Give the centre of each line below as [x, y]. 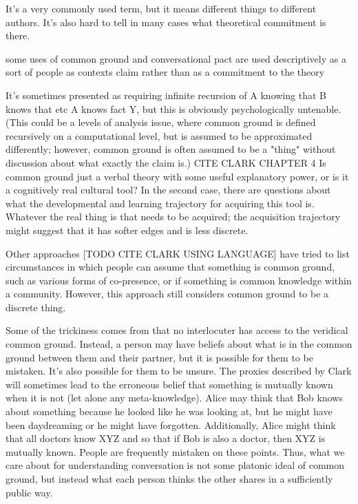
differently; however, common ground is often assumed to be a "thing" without [171, 149]
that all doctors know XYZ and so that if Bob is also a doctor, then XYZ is [166, 438]
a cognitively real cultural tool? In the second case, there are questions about [168, 190]
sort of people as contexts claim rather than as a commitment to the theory [165, 72]
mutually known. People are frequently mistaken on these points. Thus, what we [175, 451]
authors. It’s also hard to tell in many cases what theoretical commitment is [166, 22]
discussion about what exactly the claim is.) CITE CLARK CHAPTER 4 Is [166, 162]
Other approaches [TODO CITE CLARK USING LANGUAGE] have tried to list [178, 253]
